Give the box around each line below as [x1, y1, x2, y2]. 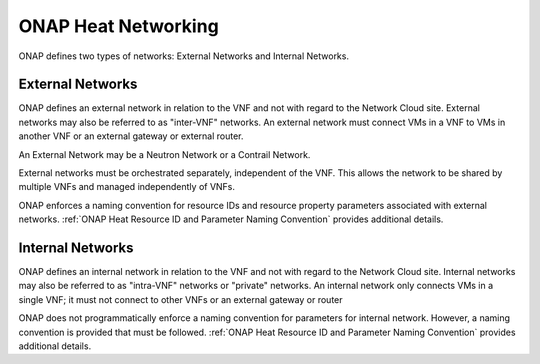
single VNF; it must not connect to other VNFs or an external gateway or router [18, 293, 344, 305]
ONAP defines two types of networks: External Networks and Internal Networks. [18, 50, 350, 62]
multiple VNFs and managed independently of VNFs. [18, 181, 235, 193]
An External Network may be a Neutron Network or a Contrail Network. [18, 148, 311, 160]
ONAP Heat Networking [18, 15, 219, 37]
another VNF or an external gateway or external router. [18, 130, 244, 142]
